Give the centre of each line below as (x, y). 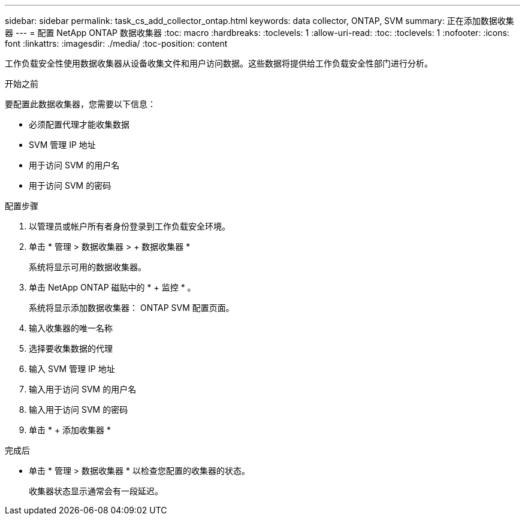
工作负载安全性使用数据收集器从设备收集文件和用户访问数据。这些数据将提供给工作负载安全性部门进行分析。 (219, 63)
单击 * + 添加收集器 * (70, 430)
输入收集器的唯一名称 (71, 328)
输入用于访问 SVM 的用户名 (83, 389)
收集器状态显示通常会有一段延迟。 (96, 491)
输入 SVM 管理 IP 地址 (72, 369)
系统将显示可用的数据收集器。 (87, 267)
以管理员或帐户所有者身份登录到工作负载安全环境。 (129, 226)
